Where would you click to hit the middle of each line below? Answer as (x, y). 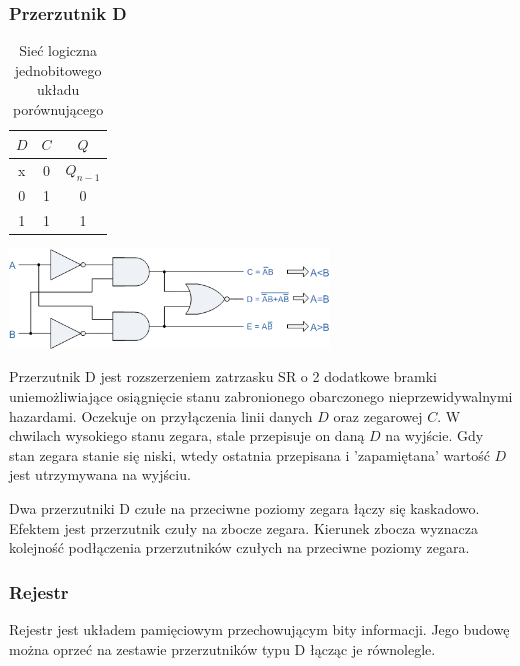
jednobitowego (58, 69)
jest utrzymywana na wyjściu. (100, 474)
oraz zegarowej (378, 415)
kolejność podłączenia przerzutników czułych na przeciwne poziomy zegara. (239, 547)
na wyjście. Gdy (434, 435)
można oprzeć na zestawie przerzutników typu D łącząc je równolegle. (222, 648)
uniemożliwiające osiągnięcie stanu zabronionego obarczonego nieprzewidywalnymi (261, 396)
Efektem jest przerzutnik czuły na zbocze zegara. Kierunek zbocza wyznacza (244, 527)
